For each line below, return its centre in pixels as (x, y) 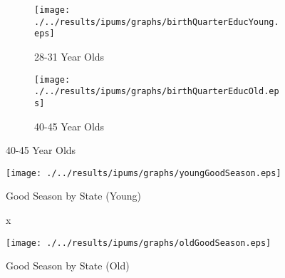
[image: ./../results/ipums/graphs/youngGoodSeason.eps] (144, 173)
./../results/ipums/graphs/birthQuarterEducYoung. (157, 22)
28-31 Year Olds (69, 56)
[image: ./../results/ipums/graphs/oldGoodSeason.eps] (139, 243)
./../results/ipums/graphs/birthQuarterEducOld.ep (157, 92)
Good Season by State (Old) (68, 266)
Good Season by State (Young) (73, 196)
